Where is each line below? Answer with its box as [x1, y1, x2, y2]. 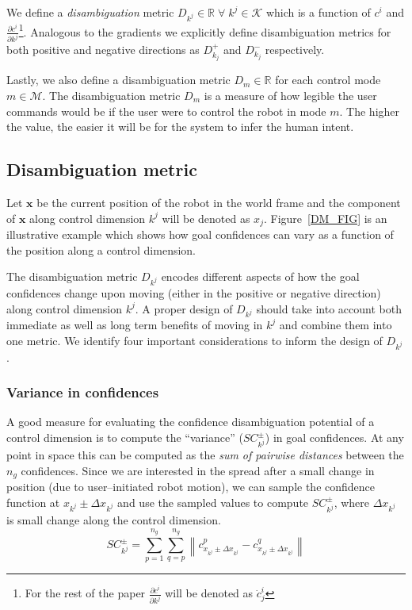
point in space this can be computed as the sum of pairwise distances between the [6, 447, 404, 463]
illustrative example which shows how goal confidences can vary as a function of [6, 225, 394, 242]
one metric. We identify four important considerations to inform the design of [6, 332, 383, 348]
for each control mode [275, 71, 381, 88]
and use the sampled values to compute [117, 493, 309, 510]
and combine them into [279, 317, 392, 333]
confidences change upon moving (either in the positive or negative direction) [6, 284, 381, 301]
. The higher [339, 102, 400, 119]
